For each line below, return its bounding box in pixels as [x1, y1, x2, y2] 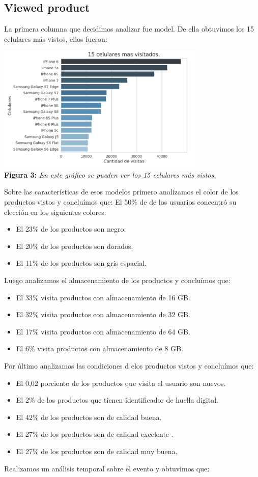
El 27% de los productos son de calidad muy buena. [16, 445, 178, 456]
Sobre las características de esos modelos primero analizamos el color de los [4, 186, 239, 197]
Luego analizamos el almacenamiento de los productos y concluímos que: [4, 274, 231, 285]
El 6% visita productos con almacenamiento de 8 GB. [16, 343, 183, 354]
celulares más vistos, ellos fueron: [4, 33, 107, 44]
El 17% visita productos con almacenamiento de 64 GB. [16, 326, 190, 336]
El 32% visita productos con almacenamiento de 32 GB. [16, 309, 190, 320]
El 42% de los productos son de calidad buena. [16, 411, 162, 422]
